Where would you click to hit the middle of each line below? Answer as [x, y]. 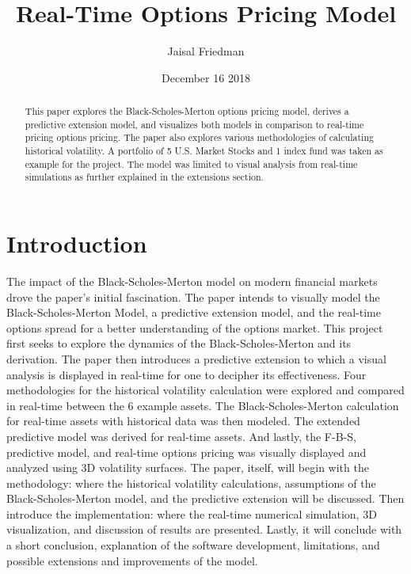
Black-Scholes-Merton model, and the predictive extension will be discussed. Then [205, 498]
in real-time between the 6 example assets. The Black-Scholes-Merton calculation [203, 405]
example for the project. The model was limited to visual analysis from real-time [191, 163]
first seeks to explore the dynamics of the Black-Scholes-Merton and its [179, 343]
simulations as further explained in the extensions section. [144, 177]
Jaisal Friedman [206, 51]
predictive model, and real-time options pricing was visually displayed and [186, 452]
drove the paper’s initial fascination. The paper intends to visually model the [193, 297]
